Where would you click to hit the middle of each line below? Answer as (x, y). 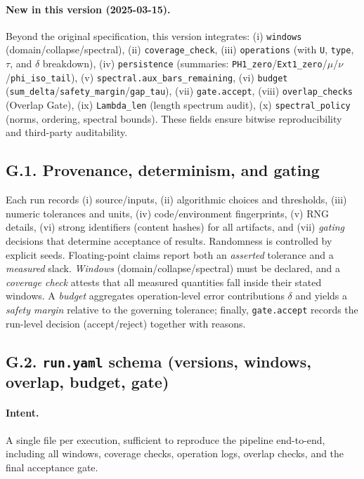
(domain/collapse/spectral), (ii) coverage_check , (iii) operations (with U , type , (180, 49)
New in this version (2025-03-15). (88, 9)
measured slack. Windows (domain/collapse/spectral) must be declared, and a (173, 268)
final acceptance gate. (52, 467)
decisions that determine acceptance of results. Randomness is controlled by (169, 240)
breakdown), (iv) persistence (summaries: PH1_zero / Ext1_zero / (185, 63)
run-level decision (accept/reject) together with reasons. (126, 323)
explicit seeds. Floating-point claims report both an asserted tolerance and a (170, 254)
